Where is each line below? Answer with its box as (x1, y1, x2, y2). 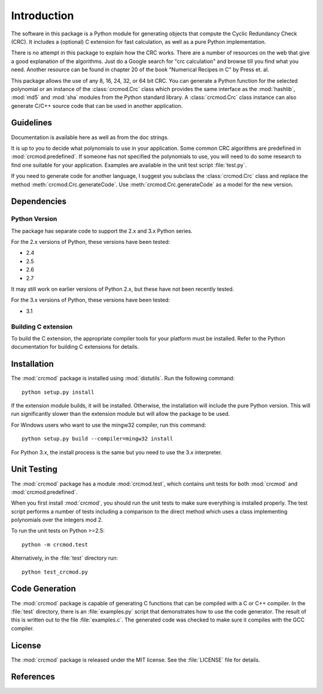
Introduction (11, 9, 74, 22)
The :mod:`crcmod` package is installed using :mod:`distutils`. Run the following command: (11, 375, 235, 382)
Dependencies (11, 197, 67, 207)
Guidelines (11, 117, 52, 128)
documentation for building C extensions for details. (11, 343, 139, 351)
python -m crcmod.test (22, 541, 89, 548)
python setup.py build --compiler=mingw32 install (22, 435, 173, 442)
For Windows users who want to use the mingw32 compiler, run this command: (11, 421, 206, 429)
